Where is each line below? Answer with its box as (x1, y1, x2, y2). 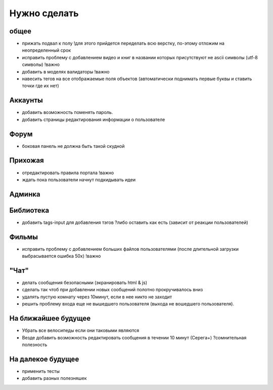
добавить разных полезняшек (22, 375, 87, 381)
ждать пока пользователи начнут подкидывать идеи (22, 176, 136, 182)
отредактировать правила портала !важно (22, 170, 114, 176)
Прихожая (9, 156, 44, 165)
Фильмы (9, 232, 38, 241)
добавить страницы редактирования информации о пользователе (22, 116, 165, 123)
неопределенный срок (22, 47, 71, 53)
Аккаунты (9, 96, 43, 105)
